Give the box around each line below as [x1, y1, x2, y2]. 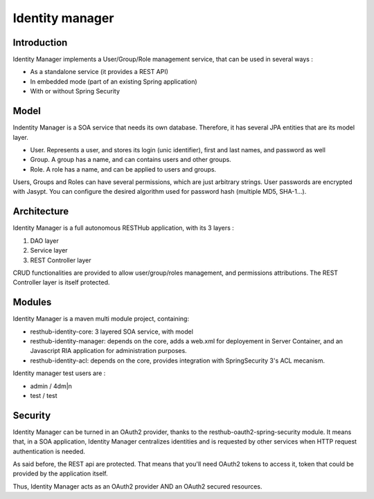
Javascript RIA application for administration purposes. [30, 347, 187, 355]
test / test [30, 391, 58, 399]
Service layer [30, 246, 69, 255]
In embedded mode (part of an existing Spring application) [30, 77, 197, 86]
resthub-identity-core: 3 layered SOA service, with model [30, 327, 194, 336]
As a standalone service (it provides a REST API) [30, 68, 169, 76]
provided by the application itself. [12, 469, 108, 478]
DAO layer [30, 236, 59, 245]
